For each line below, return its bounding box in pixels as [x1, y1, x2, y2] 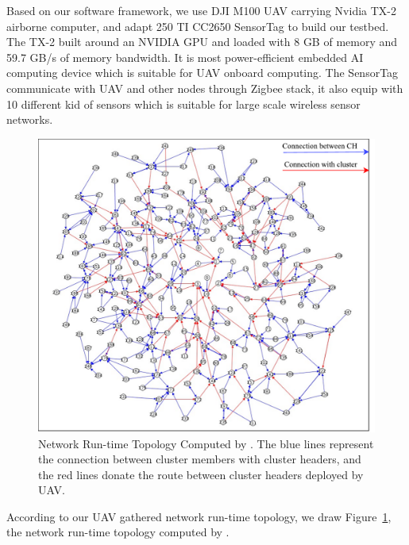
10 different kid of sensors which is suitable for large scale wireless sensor [6, 95, 361, 112]
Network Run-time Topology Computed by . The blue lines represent [38, 435, 374, 451]
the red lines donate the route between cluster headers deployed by [38, 466, 364, 482]
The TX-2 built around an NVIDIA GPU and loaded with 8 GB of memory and [6, 33, 398, 50]
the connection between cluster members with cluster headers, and [38, 451, 361, 467]
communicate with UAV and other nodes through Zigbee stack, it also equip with [6, 79, 403, 96]
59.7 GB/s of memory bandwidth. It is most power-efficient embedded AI [6, 48, 364, 65]
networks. [6, 111, 53, 128]
